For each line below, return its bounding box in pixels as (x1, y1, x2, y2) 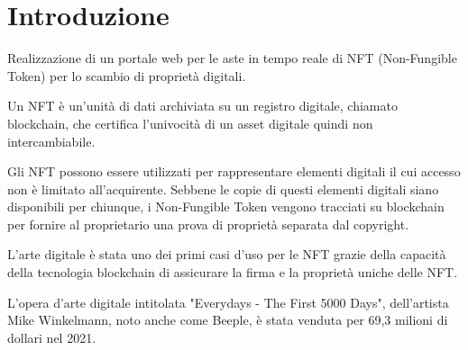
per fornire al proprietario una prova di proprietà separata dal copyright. (7, 214, 409, 233)
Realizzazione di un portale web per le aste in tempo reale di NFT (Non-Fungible (7, 49, 457, 67)
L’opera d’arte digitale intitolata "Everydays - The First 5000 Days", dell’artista (7, 292, 449, 311)
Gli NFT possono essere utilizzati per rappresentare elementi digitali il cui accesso (7, 162, 461, 181)
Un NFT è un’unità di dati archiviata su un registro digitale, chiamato (7, 96, 398, 115)
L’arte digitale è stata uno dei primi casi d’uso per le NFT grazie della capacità (7, 245, 446, 264)
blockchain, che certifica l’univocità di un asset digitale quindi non (7, 113, 373, 132)
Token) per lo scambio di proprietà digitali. (7, 66, 246, 85)
